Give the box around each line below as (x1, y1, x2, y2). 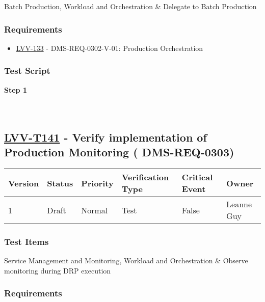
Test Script (4, 64, 50, 77)
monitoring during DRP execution (4, 265, 111, 276)
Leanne (226, 198, 252, 210)
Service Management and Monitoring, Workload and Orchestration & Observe (4, 255, 248, 266)
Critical (181, 171, 213, 183)
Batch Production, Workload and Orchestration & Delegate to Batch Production (4, 1, 257, 11)
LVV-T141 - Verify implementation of (4, 129, 207, 145)
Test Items (4, 235, 49, 248)
